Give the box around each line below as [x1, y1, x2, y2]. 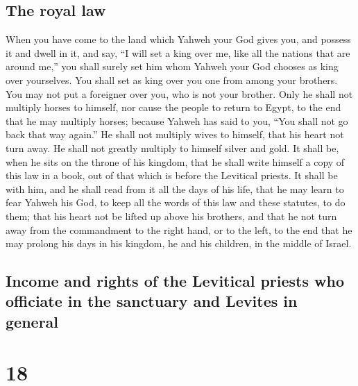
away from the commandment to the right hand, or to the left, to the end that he [6, 222, 352, 237]
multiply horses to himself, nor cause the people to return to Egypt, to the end [6, 100, 341, 115]
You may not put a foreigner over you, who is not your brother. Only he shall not [6, 86, 353, 101]
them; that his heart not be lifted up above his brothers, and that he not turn [6, 208, 337, 223]
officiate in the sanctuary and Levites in [6, 290, 298, 312]
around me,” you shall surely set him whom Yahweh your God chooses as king [6, 59, 339, 74]
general [6, 310, 59, 332]
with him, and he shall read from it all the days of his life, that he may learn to [6, 181, 344, 196]
